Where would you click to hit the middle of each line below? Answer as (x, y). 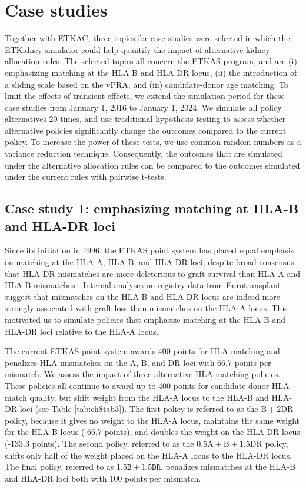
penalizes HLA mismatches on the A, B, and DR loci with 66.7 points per (138, 362)
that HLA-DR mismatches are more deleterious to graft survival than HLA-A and (153, 273)
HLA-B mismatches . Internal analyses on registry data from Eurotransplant (143, 285)
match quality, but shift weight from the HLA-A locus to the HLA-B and (137, 397)
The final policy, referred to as (59, 466)
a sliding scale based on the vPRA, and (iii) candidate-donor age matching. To (147, 84)
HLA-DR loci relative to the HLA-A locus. (82, 331)
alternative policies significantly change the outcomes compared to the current (146, 130)
